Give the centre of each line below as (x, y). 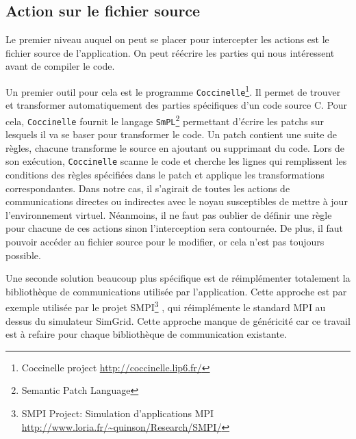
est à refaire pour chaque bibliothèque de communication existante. (146, 334)
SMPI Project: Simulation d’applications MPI (118, 413)
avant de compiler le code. (60, 66)
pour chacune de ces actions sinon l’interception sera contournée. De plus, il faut (175, 228)
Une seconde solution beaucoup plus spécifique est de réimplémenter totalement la (178, 278)
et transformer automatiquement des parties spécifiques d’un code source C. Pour (177, 105)
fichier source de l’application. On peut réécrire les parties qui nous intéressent (170, 52)
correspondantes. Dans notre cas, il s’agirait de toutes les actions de (148, 188)
